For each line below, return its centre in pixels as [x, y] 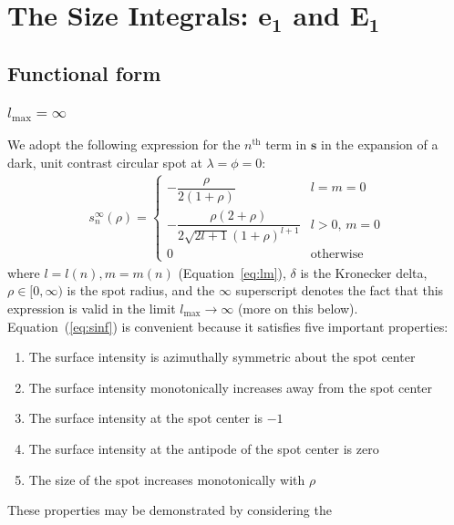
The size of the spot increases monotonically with [167, 479]
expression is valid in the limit [92, 308]
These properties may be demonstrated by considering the [170, 510]
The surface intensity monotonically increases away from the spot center [231, 387]
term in [286, 144]
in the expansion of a [379, 144]
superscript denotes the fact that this [340, 290]
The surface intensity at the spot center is [146, 418]
